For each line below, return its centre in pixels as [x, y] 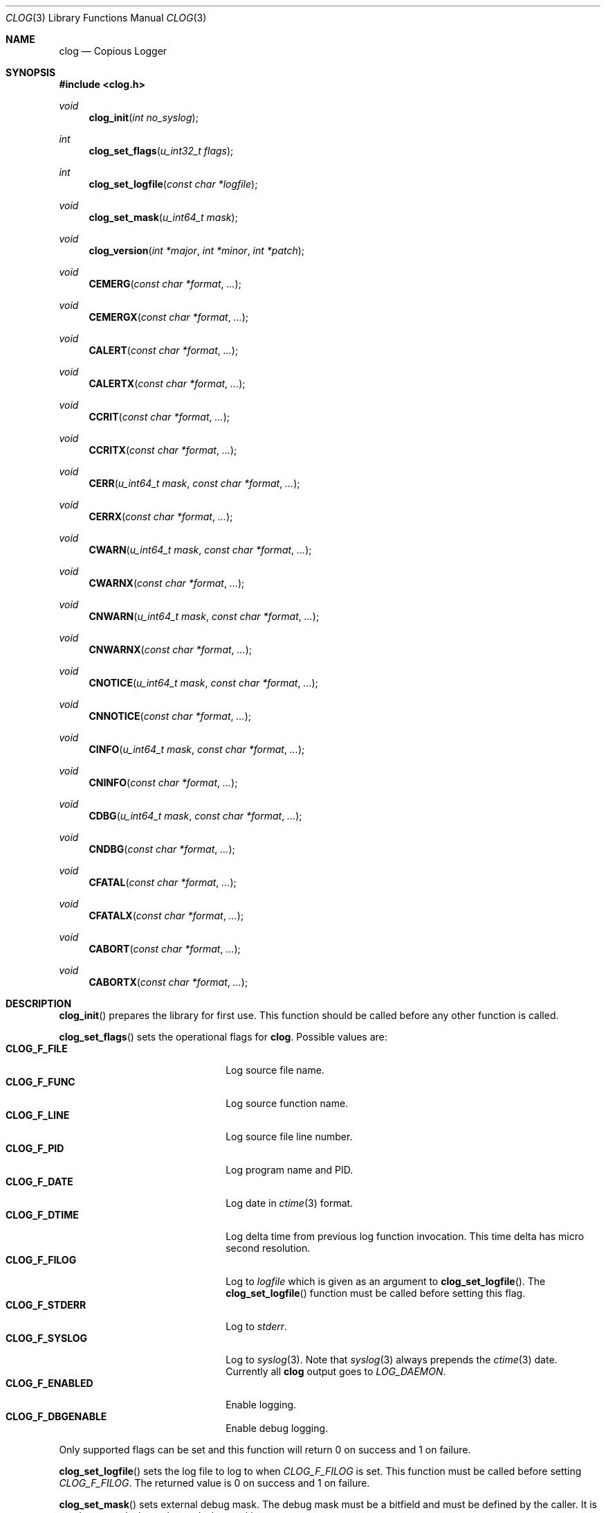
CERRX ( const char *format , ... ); [161, 516]
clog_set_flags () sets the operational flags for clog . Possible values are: [223, 1037]
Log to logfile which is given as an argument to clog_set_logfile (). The [386, 1281]
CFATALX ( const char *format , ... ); [166, 915]
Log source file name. [275, 1070]
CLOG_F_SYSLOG [47, 1338]
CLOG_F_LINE [38, 1115]
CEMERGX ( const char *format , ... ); [169, 317]
